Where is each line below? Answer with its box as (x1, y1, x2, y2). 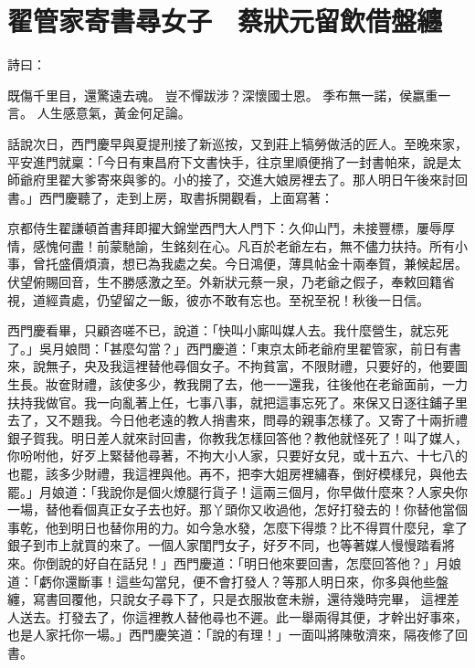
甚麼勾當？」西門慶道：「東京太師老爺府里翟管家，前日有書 (109, 338, 461, 357)
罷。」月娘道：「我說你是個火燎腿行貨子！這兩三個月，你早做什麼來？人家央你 (7, 482, 468, 501)
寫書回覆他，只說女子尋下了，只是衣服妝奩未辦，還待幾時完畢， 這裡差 (32, 589, 459, 609)
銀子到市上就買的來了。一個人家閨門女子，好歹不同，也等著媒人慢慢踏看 (7, 535, 442, 555)
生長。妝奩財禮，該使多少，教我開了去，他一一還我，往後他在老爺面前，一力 (7, 375, 468, 394)
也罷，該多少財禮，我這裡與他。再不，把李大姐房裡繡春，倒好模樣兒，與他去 (7, 464, 468, 482)
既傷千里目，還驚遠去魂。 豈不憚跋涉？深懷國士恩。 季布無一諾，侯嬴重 (7, 85, 438, 104)
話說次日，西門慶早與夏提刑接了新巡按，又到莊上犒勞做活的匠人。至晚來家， (7, 133, 468, 153)
